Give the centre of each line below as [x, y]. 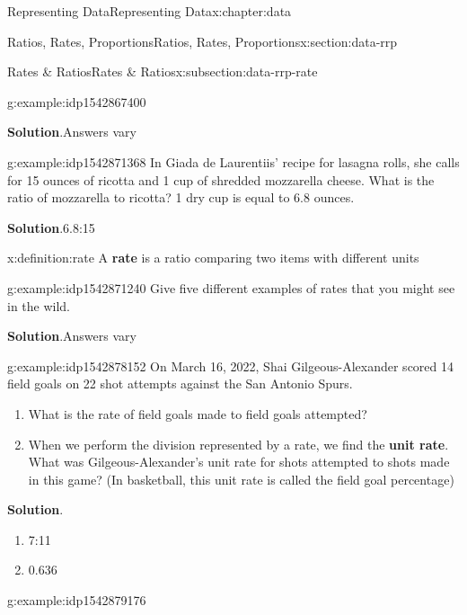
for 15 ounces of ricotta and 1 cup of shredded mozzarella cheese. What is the [221, 179]
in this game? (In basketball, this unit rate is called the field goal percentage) [241, 479]
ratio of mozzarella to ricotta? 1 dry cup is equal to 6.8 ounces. [181, 197]
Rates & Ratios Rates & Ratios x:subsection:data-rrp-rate [163, 71]
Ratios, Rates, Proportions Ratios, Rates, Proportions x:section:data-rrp [203, 41]
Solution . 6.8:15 [51, 227]
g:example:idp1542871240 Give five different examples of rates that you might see [231, 287]
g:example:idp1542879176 [77, 600]
